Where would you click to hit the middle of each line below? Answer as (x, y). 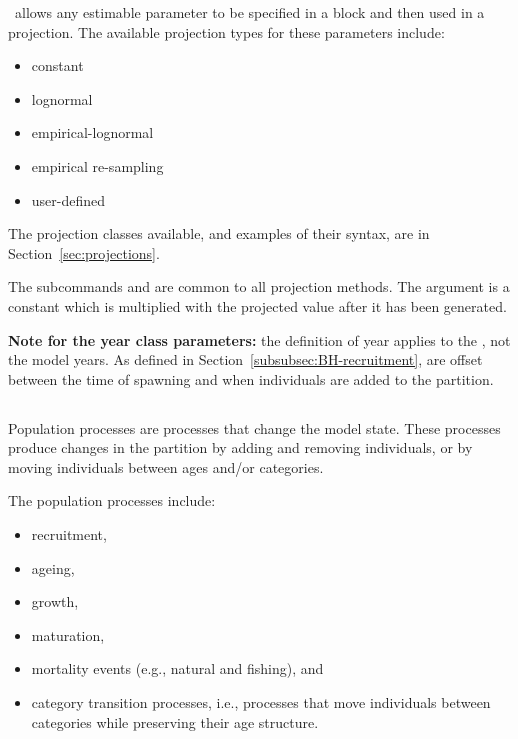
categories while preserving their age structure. (175, 721)
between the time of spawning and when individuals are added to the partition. (251, 378)
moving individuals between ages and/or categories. (166, 466)
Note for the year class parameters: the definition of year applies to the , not (259, 339)
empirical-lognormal (92, 132)
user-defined (68, 199)
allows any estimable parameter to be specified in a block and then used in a (249, 12)
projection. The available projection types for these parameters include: (226, 31)
